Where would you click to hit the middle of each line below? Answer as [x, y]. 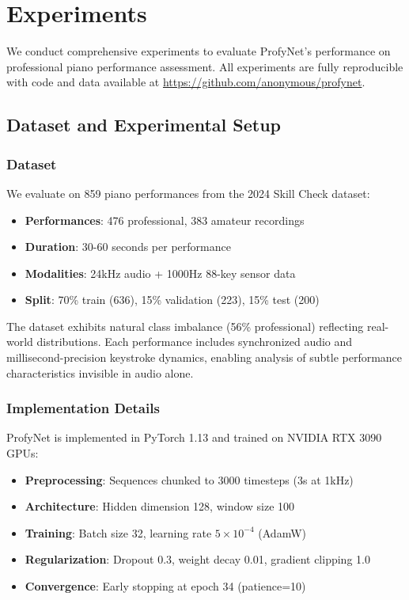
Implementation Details [83, 408]
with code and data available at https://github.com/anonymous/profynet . [186, 82]
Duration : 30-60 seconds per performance [128, 247]
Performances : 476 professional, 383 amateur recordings [165, 220]
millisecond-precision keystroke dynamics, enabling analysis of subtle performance [204, 357]
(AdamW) [282, 532]
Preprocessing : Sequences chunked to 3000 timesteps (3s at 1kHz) [189, 479]
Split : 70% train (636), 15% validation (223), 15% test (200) [172, 300]
